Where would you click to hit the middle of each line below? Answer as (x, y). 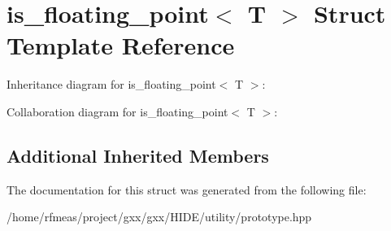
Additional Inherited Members (138, 155)
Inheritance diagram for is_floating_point (111, 84)
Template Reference (121, 45)
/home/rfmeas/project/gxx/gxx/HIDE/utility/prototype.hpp (159, 217)
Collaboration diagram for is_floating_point (117, 111)
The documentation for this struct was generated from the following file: (187, 189)
